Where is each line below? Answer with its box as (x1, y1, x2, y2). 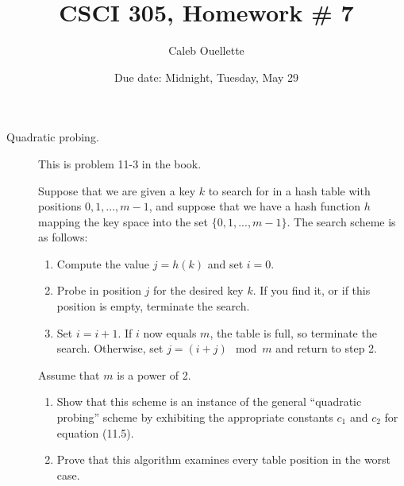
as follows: (38, 229, 88, 245)
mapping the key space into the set (38, 213, 209, 229)
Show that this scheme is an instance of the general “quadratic (56, 393, 362, 410)
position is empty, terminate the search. (56, 298, 250, 314)
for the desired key (153, 282, 244, 299)
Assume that (38, 366, 100, 383)
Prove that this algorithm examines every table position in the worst (56, 451, 391, 468)
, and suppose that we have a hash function (148, 198, 360, 214)
